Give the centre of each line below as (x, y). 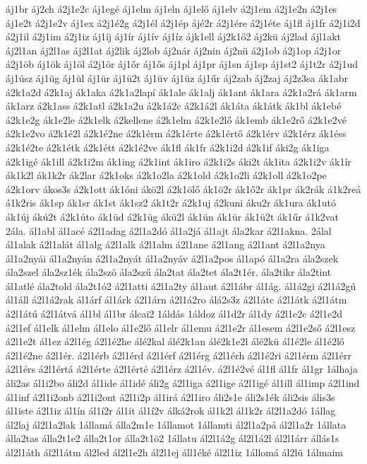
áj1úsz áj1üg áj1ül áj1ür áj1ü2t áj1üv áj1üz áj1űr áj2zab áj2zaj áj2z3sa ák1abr (177, 77)
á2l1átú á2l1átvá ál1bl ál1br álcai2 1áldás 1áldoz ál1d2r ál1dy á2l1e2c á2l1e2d (174, 314)
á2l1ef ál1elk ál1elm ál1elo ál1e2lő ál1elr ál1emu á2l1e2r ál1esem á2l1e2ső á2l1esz (181, 327)
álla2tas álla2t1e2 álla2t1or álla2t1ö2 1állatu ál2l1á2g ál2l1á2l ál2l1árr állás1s (173, 438)
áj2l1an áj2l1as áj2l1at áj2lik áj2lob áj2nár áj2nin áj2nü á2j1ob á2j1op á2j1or (174, 50)
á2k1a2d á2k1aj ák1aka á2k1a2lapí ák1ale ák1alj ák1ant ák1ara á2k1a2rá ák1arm (181, 92)
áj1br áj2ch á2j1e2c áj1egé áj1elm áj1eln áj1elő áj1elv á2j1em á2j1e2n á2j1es (172, 8)
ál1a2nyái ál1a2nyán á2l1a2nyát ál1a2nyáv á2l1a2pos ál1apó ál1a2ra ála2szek (172, 258)
